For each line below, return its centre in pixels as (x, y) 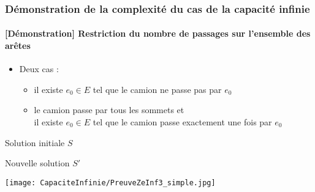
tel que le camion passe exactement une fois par (182, 122)
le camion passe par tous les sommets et (109, 110)
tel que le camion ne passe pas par (157, 89)
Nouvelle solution (37, 163)
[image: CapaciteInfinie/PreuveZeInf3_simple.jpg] (110, 183)
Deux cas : (39, 69)
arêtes (18, 46)
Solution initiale (35, 142)
